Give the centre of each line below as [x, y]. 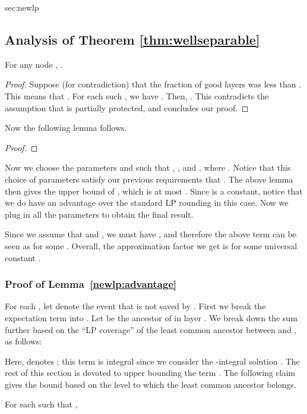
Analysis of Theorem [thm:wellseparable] [132, 39]
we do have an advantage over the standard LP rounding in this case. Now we [147, 203]
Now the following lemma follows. [66, 128]
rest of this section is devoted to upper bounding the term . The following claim [150, 373]
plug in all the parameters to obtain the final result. [99, 214]
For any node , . [34, 64]
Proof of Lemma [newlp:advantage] [91, 284]
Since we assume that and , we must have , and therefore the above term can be [151, 234]
